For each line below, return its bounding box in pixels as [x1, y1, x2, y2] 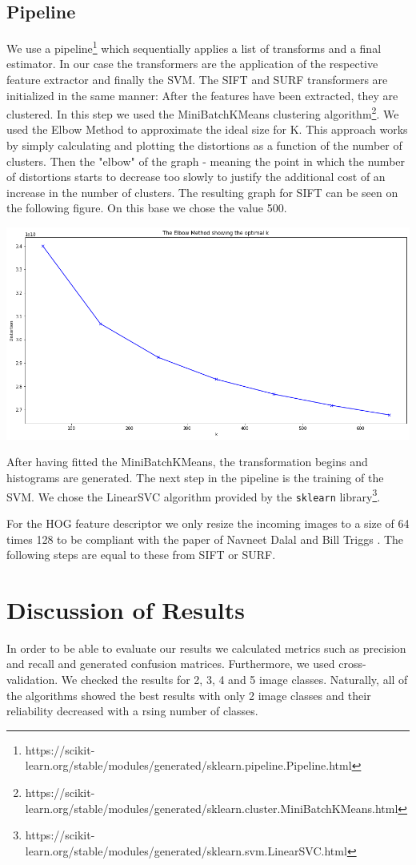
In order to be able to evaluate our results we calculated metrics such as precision [6, 639, 406, 656]
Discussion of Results [6, 593, 245, 626]
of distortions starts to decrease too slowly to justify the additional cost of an [6, 168, 386, 185]
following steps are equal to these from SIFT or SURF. [6, 546, 276, 563]
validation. [6, 671, 58, 688]
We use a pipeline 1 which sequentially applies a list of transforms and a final [6, 38, 382, 56]
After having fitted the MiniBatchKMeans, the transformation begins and [6, 453, 368, 470]
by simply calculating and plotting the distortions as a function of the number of [6, 137, 402, 154]
